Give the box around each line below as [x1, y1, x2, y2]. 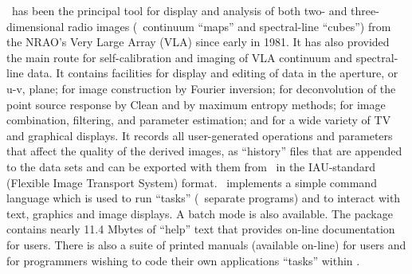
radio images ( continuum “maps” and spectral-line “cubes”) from [68, 18, 391, 34]
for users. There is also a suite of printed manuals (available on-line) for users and [6, 236, 406, 252]
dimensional [6, 18, 65, 34]
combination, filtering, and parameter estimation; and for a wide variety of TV [6, 112, 391, 128]
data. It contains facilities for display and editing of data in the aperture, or [27, 65, 398, 81]
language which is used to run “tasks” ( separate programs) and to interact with [6, 190, 401, 206]
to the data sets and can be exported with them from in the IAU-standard [6, 158, 376, 174]
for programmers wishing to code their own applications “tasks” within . [6, 252, 360, 268]
